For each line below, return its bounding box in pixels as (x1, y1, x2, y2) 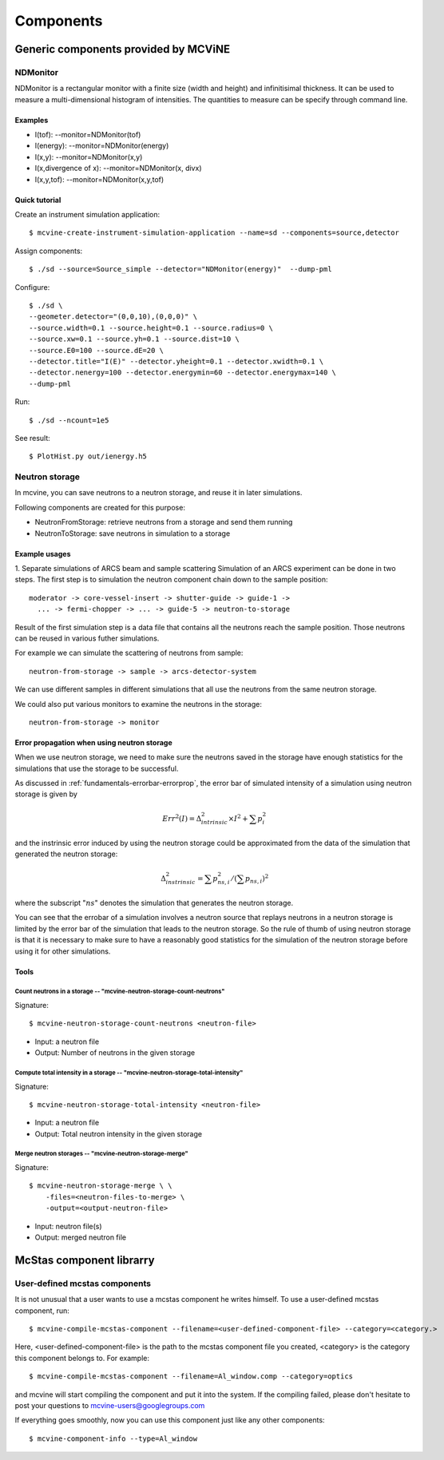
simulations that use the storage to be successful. (14, 764, 179, 773)
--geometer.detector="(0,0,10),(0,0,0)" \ (29, 312, 198, 321)
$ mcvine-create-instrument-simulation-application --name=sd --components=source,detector (29, 228, 399, 237)
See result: (14, 433, 51, 442)
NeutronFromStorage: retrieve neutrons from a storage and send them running (34, 518, 293, 527)
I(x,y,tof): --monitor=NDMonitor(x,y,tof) (34, 174, 165, 184)
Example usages (14, 549, 71, 558)
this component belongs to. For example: (14, 1353, 150, 1363)
